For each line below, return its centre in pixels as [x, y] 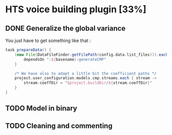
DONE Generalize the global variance [66, 28]
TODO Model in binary [41, 108]
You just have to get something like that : [48, 40]
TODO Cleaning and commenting [59, 126]
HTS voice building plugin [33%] [76, 9]
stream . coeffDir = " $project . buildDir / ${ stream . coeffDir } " [88, 83]
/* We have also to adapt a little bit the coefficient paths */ [86, 73]
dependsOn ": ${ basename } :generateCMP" [65, 59]
